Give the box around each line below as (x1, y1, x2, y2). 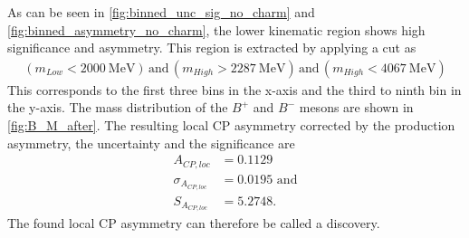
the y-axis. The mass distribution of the (7, 98, 228, 117)
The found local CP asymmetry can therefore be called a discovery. (7, 214, 380, 233)
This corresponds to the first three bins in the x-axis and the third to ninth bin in (7, 80, 462, 99)
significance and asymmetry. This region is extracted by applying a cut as (7, 38, 416, 57)
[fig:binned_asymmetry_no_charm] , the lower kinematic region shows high (7, 20, 426, 39)
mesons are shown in (299, 98, 414, 117)
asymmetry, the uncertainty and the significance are (7, 133, 295, 152)
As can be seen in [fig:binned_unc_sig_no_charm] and (7, 3, 315, 21)
